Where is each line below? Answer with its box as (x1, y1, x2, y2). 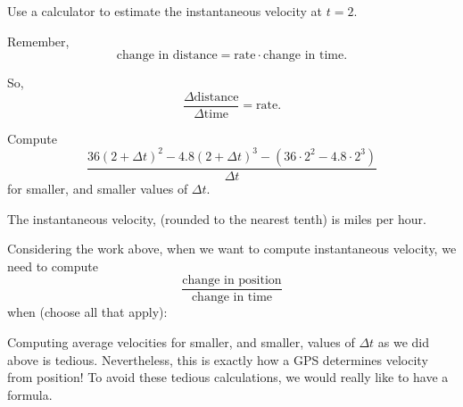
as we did (377, 333, 430, 351)
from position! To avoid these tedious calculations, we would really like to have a (7, 368, 449, 386)
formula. (7, 385, 53, 403)
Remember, (7, 31, 70, 50)
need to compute (7, 256, 98, 275)
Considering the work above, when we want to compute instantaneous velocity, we (7, 239, 457, 258)
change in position (182, 274, 282, 287)
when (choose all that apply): (7, 303, 168, 321)
